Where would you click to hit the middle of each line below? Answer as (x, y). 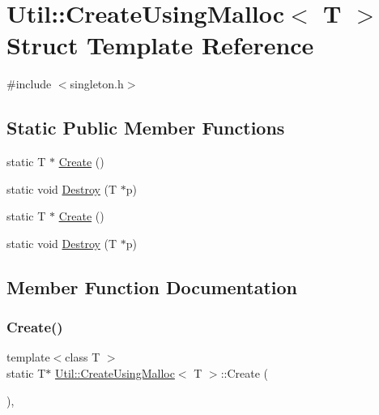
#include (29, 84)
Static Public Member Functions (146, 128)
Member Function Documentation (152, 287)
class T (83, 357)
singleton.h (97, 84)
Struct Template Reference (160, 45)
